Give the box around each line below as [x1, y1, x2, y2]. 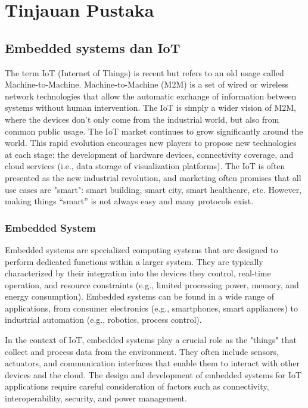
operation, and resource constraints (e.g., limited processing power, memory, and [5, 278, 299, 291]
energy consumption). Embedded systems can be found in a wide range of [5, 290, 275, 303]
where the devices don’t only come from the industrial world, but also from [5, 113, 279, 125]
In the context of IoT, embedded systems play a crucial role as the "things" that [5, 334, 297, 346]
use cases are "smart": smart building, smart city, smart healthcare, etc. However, [5, 183, 302, 195]
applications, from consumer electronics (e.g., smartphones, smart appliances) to [5, 301, 298, 314]
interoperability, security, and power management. [5, 392, 187, 404]
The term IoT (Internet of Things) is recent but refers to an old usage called [5, 66, 284, 79]
